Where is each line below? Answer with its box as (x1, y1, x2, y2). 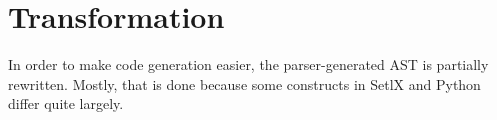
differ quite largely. (8, 93, 124, 114)
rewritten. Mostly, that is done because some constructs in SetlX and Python (8, 73, 481, 94)
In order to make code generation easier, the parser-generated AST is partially (8, 54, 489, 75)
